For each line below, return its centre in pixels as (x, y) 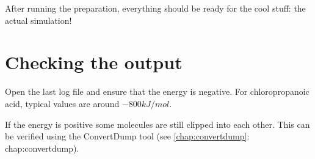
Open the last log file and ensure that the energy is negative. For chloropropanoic (157, 91)
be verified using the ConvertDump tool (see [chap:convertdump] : (127, 136)
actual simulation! (38, 20)
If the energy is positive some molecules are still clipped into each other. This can (157, 124)
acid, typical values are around (62, 103)
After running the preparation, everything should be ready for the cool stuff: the (155, 8)
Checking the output (94, 62)
